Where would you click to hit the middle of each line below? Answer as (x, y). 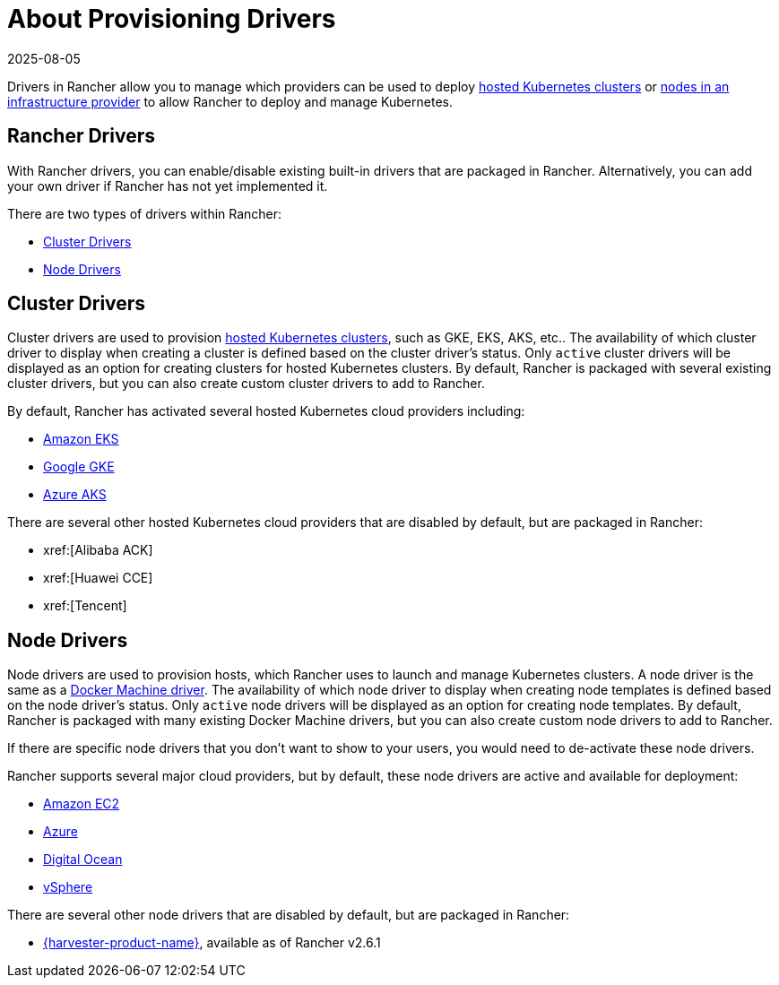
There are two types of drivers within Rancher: (145, 213)
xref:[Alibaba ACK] (98, 550)
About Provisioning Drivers (172, 19)
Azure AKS (75, 495)
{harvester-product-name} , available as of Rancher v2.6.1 (212, 943)
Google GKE (79, 467)
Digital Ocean (83, 860)
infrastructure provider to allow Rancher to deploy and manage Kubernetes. (230, 101)
